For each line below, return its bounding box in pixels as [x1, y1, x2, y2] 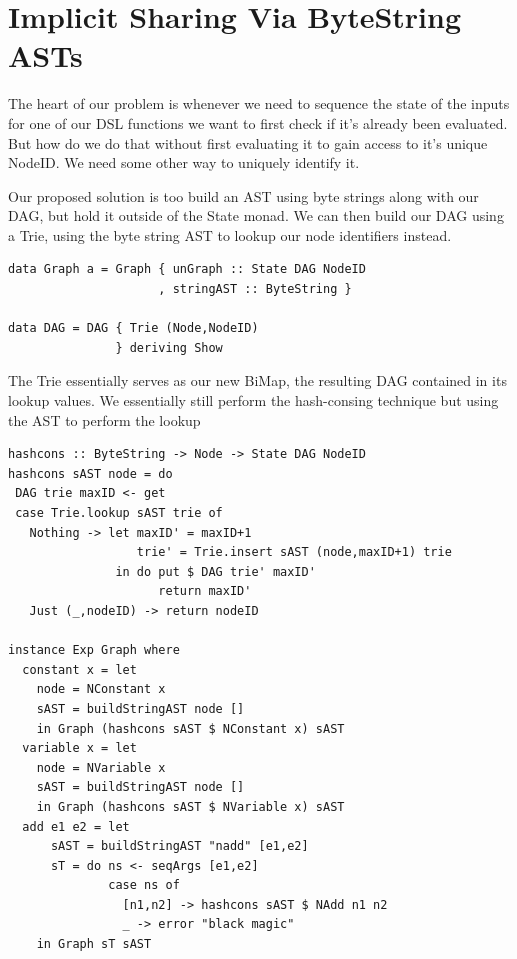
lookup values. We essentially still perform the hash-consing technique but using [8, 390, 499, 411]
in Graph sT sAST [36, 937, 152, 952]
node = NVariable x [36, 760, 166, 775]
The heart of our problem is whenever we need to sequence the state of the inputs [8, 93, 510, 114]
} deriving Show [115, 340, 223, 355]
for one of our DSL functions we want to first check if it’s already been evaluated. [8, 112, 508, 133]
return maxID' [158, 584, 252, 599]
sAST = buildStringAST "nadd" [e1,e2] [50, 839, 309, 854]
